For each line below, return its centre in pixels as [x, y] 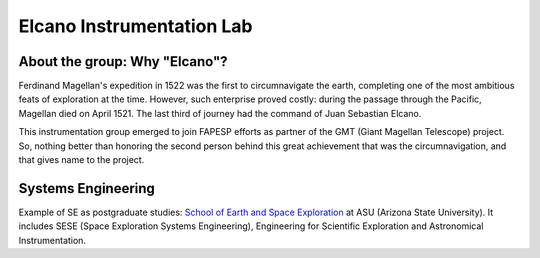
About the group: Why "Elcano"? [123, 61]
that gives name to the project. [81, 160]
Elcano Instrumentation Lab [136, 26]
